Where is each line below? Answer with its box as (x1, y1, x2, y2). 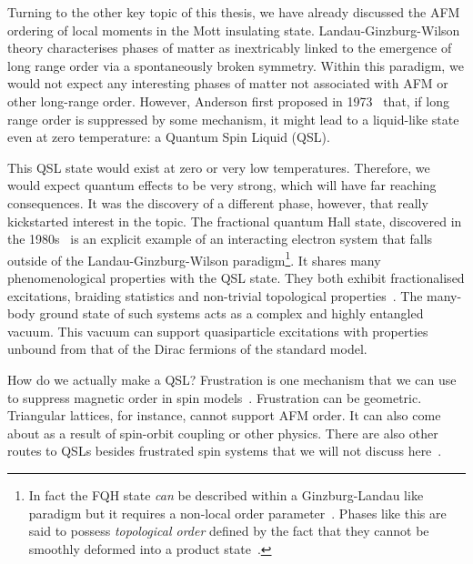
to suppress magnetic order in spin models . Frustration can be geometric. (7, 388, 422, 407)
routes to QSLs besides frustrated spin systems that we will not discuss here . (7, 441, 442, 460)
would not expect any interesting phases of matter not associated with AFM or (7, 74, 448, 93)
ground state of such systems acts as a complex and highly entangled (39, 304, 424, 323)
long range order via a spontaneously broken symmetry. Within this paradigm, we (7, 55, 464, 75)
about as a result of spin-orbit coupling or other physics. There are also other (7, 423, 438, 442)
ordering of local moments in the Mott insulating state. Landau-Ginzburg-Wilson (7, 20, 460, 39)
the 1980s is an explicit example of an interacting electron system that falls (7, 229, 433, 248)
